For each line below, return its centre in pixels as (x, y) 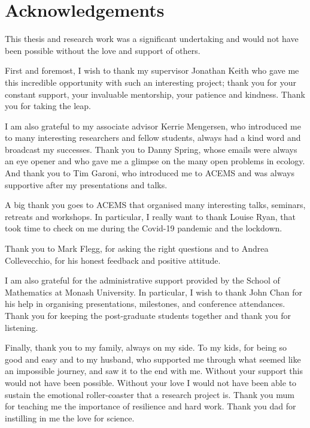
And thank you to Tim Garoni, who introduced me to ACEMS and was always (150, 173)
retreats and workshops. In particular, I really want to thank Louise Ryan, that (150, 216)
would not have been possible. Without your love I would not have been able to (151, 382)
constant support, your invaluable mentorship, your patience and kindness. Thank (155, 94)
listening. (22, 327)
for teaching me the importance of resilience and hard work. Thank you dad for (151, 406)
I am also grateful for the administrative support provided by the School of (142, 280)
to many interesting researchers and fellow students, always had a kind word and (153, 138)
